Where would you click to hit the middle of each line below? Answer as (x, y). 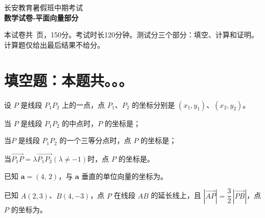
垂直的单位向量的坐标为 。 (125, 176)
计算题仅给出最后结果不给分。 (54, 44)
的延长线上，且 (176, 195)
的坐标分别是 (153, 104)
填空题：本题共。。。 (69, 80)
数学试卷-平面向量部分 (41, 17)
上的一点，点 (84, 104)
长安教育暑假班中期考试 (43, 7)
